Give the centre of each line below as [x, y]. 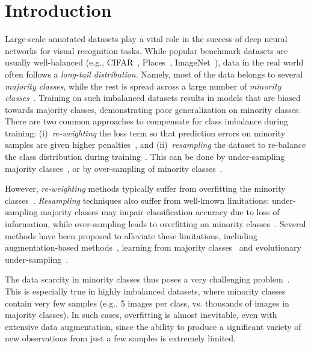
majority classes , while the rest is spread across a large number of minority [143, 86]
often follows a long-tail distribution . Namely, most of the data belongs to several [154, 74]
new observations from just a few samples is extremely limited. [120, 338]
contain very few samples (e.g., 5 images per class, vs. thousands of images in [147, 303]
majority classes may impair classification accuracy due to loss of [160, 212]
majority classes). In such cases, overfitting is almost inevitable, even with [141, 315]
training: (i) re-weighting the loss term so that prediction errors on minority [145, 133]
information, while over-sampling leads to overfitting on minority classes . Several [155, 224]
